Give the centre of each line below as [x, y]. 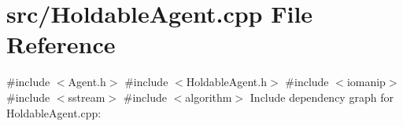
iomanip [366, 82]
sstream [87, 97]
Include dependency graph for [322, 97]
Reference [61, 44]
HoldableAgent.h [226, 82]
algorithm [209, 97]
